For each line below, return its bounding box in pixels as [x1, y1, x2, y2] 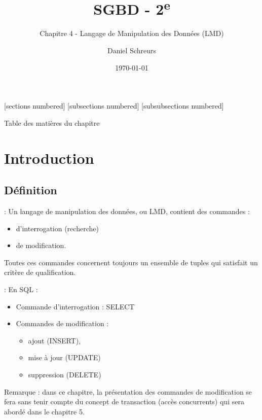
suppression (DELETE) [28, 369, 101, 379]
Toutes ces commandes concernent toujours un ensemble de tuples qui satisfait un [4, 257, 258, 267]
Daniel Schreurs [107, 45, 157, 56]
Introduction [4, 147, 94, 168]
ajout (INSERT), [28, 335, 81, 345]
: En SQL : [4, 284, 38, 294]
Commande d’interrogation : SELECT [16, 301, 135, 311]
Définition [4, 182, 57, 198]
